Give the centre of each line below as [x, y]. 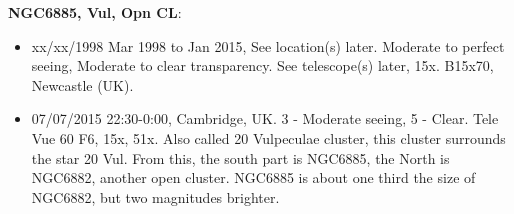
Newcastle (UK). [82, 84]
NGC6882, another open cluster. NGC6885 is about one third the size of [253, 177]
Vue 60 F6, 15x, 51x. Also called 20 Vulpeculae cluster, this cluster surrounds [268, 137]
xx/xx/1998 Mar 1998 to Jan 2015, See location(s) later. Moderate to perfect [268, 45]
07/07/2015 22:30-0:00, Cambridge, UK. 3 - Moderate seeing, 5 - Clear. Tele [265, 118]
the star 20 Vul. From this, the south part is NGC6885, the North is [240, 157]
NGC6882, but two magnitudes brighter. [155, 196]
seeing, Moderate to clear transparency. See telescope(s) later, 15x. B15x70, [262, 65]
